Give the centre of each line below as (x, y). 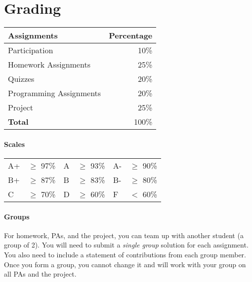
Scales (15, 144)
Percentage (131, 35)
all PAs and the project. (40, 274)
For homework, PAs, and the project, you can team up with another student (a (124, 235)
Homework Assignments (49, 65)
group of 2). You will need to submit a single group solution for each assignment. (126, 245)
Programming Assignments (55, 93)
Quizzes (21, 79)
